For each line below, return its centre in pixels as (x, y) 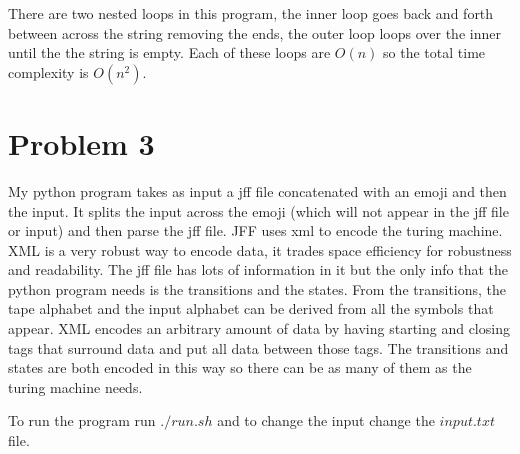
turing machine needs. (75, 386)
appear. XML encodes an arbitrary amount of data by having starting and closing (259, 328)
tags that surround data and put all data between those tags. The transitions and (258, 347)
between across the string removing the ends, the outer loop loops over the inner (254, 32)
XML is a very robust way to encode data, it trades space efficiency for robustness (260, 249)
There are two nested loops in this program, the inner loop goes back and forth (251, 13)
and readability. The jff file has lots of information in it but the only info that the (258, 269)
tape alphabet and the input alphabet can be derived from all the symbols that (251, 308)
